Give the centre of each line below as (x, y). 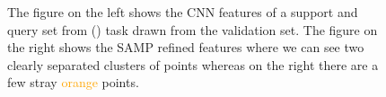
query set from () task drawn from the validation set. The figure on (193, 29)
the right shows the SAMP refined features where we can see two (186, 47)
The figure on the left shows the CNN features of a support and (183, 12)
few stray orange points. (73, 82)
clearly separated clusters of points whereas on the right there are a (193, 64)
